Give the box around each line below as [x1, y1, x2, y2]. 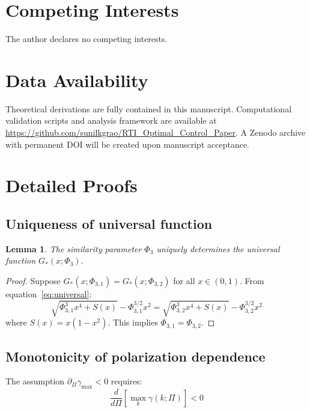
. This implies [108, 316, 158, 329]
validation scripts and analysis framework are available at [5, 114, 217, 127]
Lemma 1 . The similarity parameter [5, 242, 142, 255]
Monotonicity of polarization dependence [5, 347, 266, 365]
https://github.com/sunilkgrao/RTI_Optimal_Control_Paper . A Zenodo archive [5, 126, 306, 139]
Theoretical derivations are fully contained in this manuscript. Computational [5, 102, 292, 115]
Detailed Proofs [5, 173, 138, 198]
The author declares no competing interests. [5, 32, 168, 45]
